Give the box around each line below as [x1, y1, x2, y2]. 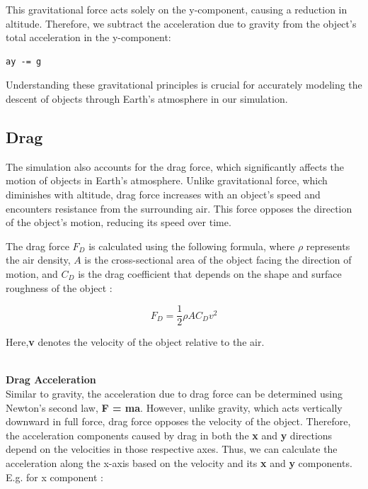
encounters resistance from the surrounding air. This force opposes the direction [6, 201, 352, 215]
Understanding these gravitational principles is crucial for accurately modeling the [6, 77, 362, 92]
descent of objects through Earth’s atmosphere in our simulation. [6, 91, 288, 106]
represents [306, 238, 350, 253]
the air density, [6, 252, 71, 267]
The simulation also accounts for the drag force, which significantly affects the [6, 159, 345, 174]
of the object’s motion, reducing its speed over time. [6, 215, 231, 230]
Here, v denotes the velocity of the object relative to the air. [6, 335, 265, 349]
